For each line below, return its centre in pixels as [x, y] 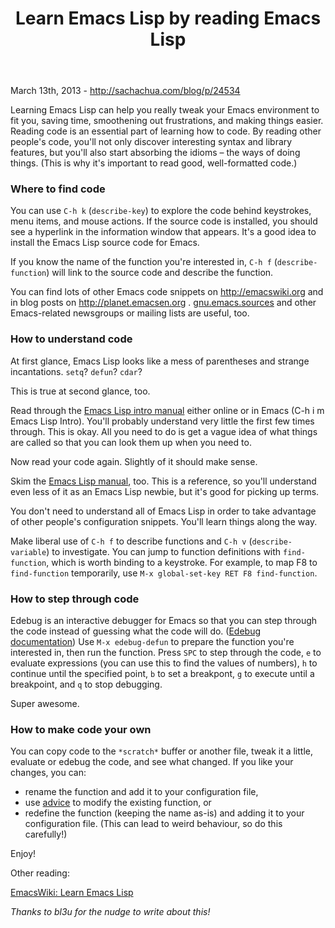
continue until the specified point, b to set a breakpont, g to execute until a [162, 674]
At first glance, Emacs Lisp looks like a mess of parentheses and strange [160, 361]
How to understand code [71, 339]
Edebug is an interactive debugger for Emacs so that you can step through [164, 621]
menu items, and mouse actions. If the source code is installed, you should [164, 221]
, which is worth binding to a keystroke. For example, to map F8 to [182, 562]
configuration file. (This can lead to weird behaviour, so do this [153, 824]
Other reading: [40, 873]
